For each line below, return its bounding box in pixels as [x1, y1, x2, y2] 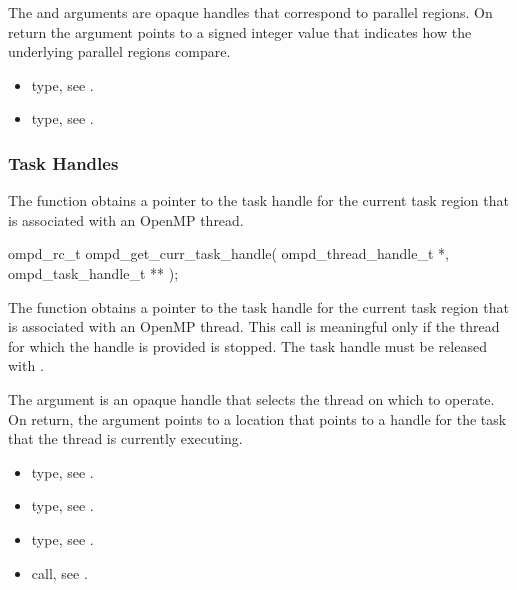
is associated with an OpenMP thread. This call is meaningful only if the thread [8, 316, 500, 337]
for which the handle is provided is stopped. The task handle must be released [8, 335, 487, 356]
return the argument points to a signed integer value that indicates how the [8, 21, 472, 42]
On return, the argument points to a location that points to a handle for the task [8, 408, 507, 429]
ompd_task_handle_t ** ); [8, 262, 179, 283]
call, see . [31, 562, 88, 583]
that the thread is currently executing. [8, 428, 243, 449]
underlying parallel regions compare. [8, 41, 231, 62]
